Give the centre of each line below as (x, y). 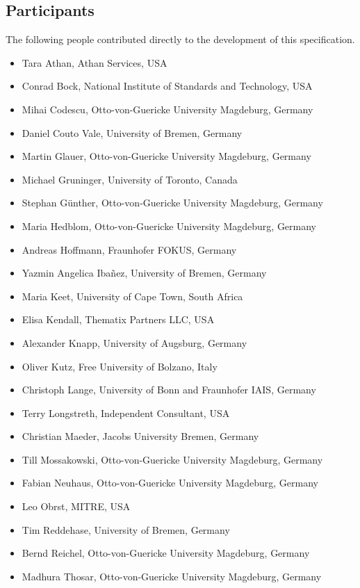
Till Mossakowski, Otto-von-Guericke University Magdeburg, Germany (172, 459)
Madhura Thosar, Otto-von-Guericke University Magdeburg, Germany (172, 576)
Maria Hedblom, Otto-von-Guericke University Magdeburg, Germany (169, 226)
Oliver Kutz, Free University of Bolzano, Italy (120, 366)
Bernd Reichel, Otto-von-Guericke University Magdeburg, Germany (166, 553)
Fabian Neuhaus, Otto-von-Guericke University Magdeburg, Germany (170, 483)
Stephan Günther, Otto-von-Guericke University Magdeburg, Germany (172, 203)
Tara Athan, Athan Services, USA (95, 62)
